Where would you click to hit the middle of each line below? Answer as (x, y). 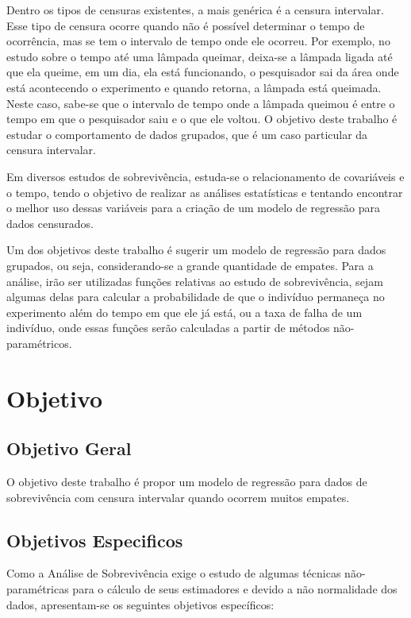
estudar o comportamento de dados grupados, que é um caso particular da (187, 134)
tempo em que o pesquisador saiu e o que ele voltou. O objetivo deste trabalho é (202, 119)
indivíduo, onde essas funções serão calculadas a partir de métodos (168, 328)
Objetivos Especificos (95, 540)
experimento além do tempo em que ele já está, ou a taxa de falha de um (184, 312)
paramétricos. (39, 343)
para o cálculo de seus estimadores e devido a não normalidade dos (235, 589)
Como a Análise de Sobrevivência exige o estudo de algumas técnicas (174, 573)
